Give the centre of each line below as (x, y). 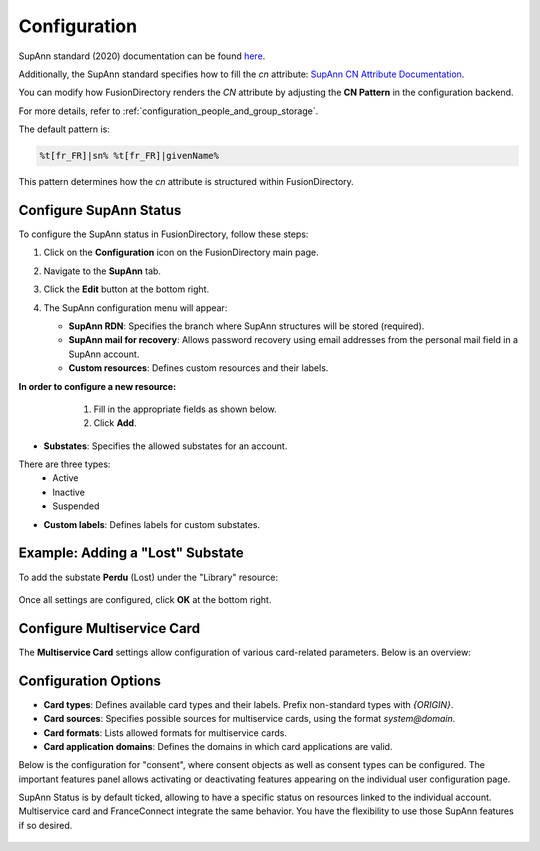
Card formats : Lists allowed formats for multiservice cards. (165, 732)
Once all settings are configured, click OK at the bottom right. (145, 599)
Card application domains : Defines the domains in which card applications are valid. (218, 746)
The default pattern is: (64, 129)
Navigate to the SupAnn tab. (102, 271)
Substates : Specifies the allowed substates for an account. (165, 446)
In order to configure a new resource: (97, 386)
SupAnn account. (104, 354)
